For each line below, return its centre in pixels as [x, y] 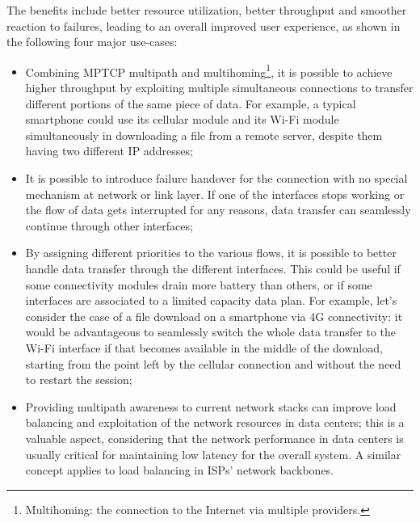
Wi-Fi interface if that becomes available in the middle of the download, [204, 347]
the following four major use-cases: [92, 42]
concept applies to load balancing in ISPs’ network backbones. [180, 470]
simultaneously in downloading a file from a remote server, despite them [204, 135]
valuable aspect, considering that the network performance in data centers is [214, 438]
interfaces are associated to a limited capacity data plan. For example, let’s [211, 300]
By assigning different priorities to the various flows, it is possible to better [211, 253]
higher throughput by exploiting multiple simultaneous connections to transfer [219, 88]
